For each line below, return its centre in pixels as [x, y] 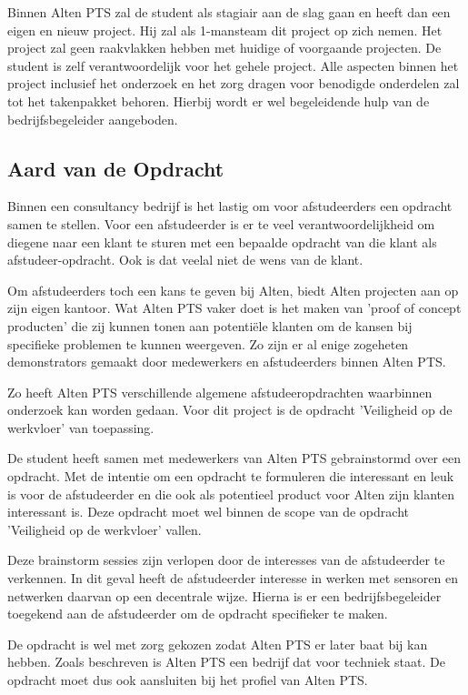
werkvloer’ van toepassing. [81, 427]
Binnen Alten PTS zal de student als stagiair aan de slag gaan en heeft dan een [229, 12]
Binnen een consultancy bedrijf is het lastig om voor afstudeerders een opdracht [230, 206]
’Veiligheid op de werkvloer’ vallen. [105, 529]
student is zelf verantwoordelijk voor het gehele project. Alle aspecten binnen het [233, 65]
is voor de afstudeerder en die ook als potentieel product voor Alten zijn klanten [231, 494]
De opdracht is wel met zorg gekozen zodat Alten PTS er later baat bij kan [218, 644]
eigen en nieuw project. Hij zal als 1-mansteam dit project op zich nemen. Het [225, 30]
